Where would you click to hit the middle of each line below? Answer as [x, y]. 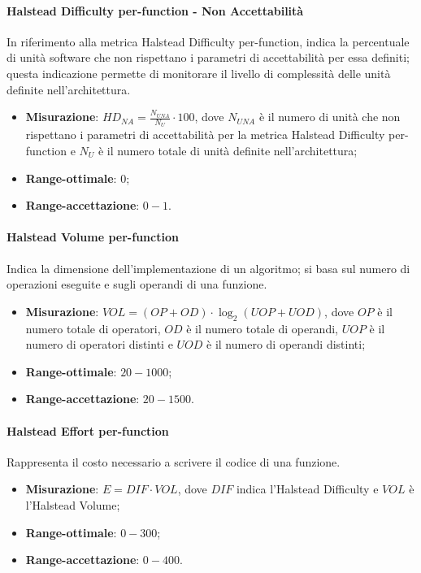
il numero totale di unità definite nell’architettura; [232, 150]
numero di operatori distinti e [99, 344]
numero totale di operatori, [93, 328]
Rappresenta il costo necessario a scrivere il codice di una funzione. [174, 461]
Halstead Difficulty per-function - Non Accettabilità [155, 10]
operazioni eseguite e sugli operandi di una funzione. [137, 284]
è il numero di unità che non [330, 117]
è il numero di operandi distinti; [286, 344]
